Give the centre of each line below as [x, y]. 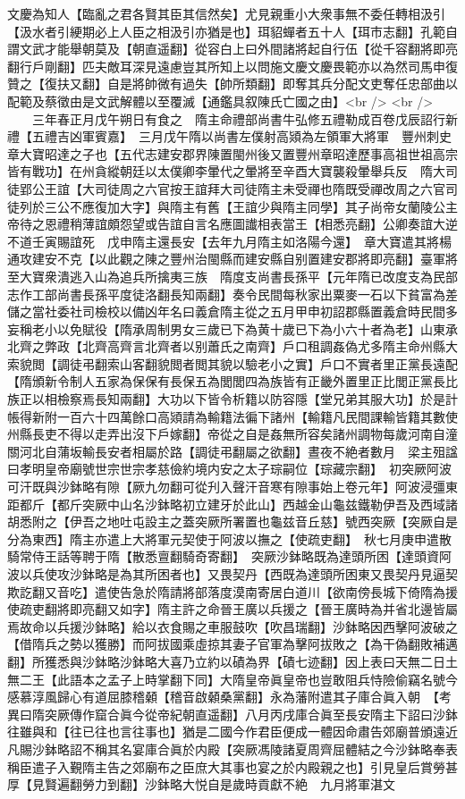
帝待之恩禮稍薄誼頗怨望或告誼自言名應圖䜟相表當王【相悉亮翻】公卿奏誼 [220, 224]
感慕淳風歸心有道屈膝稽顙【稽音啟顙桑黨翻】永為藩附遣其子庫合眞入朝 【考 [229, 697]
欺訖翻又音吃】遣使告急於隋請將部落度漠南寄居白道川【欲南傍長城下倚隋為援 [232, 591]
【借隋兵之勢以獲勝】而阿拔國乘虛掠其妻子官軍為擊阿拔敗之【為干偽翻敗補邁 [232, 644]
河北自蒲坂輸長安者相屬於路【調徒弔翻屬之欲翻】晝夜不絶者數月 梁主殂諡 [238, 451]
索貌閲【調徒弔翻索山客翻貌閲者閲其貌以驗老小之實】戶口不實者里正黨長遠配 [232, 363]
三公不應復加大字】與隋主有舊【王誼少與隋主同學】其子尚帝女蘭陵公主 [251, 206]
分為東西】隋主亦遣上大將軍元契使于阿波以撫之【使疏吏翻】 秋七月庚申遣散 [229, 538]
